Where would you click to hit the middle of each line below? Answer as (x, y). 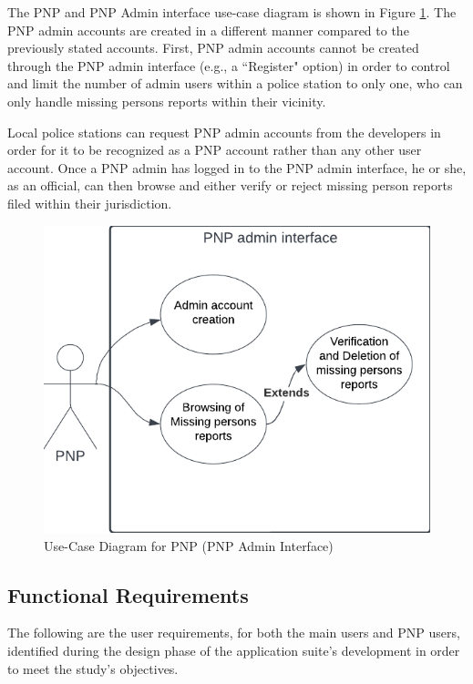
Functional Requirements (128, 594)
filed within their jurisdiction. (90, 203)
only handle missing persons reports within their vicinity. (167, 101)
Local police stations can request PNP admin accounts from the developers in (224, 132)
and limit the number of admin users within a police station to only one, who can (235, 83)
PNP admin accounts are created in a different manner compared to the (208, 30)
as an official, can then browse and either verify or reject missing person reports (230, 185)
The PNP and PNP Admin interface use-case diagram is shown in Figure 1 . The (232, 12)
